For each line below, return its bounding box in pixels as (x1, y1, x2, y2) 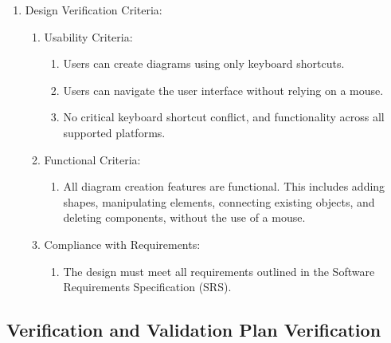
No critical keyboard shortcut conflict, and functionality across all (63, 108, 385, 125)
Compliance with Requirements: (44, 235, 201, 252)
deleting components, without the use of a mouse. (63, 209, 306, 226)
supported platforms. (63, 124, 166, 140)
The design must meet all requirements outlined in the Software (63, 262, 375, 279)
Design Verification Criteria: (25, 2, 162, 18)
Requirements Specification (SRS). (63, 278, 232, 295)
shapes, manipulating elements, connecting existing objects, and (63, 193, 375, 210)
